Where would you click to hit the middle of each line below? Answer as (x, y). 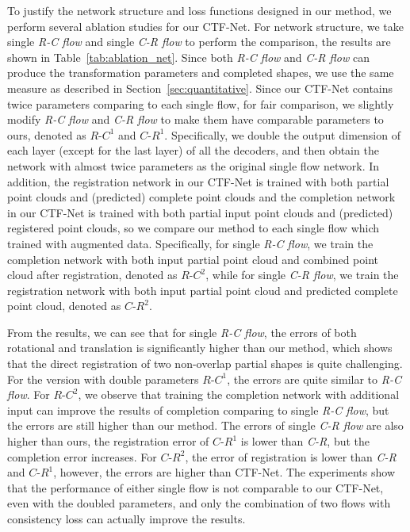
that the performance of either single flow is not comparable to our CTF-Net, (195, 487)
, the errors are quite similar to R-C (314, 379)
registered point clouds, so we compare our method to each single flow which (194, 228)
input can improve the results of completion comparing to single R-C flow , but (198, 410)
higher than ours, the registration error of (108, 441)
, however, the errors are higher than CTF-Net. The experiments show (224, 472)
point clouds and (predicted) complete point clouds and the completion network (201, 197)
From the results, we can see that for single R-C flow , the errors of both (182, 332)
